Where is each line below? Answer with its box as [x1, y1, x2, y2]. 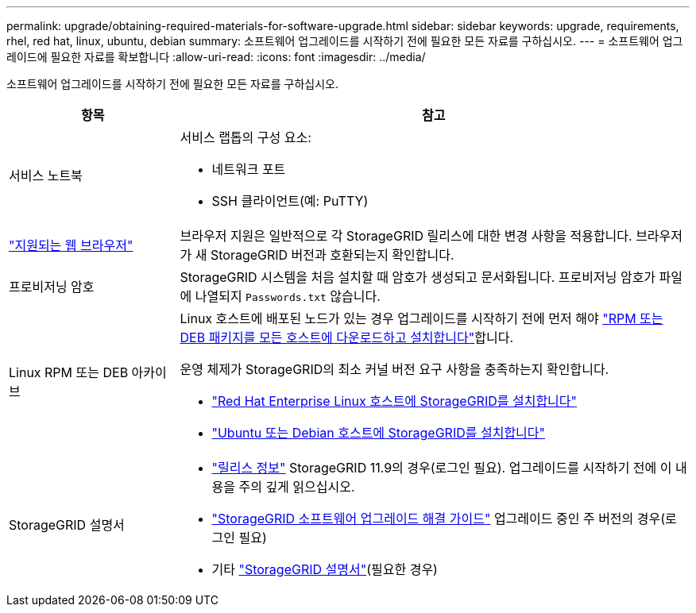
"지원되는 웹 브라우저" [9, 237, 133, 253]
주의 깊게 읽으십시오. [238, 479, 355, 495]
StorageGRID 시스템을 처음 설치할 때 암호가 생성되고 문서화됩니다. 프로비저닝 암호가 [180, 269, 656, 285]
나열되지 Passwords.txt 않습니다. [195, 288, 381, 304]
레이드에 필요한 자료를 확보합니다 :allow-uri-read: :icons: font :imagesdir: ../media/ [6, 50, 426, 64]
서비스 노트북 [9, 168, 83, 183]
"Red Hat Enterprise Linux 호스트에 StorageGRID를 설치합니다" [211, 393, 578, 409]
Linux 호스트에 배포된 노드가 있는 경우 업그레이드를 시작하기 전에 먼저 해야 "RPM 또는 [180, 310, 663, 326]
